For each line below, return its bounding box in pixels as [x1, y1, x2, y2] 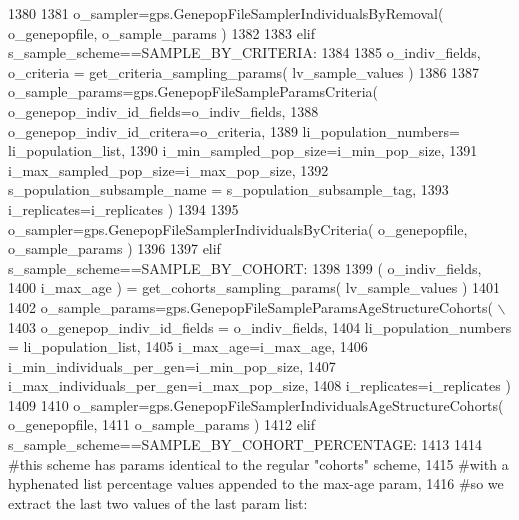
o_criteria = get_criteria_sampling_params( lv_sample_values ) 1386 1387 [8, 61, 480, 82]
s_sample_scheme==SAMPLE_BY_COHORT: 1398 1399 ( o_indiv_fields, [8, 257, 482, 278]
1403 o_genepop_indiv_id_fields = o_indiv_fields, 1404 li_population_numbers [8, 316, 512, 337]
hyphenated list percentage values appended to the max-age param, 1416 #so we [8, 473, 504, 494]
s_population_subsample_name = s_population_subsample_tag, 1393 [8, 179, 449, 200]
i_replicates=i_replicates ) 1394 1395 [8, 198, 239, 219]
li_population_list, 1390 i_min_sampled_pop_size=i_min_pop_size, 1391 [8, 140, 478, 161]
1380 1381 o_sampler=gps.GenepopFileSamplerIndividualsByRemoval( [8, 3, 444, 23]
